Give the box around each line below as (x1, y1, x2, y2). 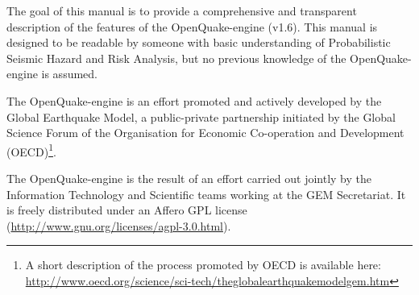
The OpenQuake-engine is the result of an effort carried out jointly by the (6, 170, 371, 186)
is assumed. (41, 65, 97, 82)
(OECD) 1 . (6, 140, 56, 160)
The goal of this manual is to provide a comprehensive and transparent (6, 2, 357, 19)
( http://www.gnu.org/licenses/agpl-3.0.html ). (6, 217, 231, 234)
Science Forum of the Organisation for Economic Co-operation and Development (6, 124, 404, 141)
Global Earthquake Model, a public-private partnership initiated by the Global (6, 108, 396, 125)
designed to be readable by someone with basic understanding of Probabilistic (6, 34, 391, 51)
